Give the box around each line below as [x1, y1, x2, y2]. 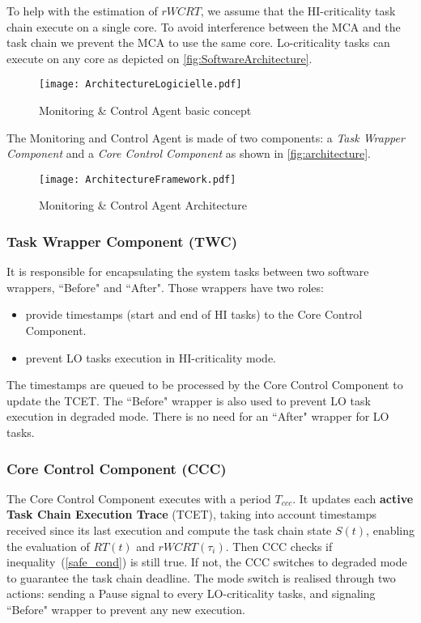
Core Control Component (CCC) [6, 458, 227, 478]
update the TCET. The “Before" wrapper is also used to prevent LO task [6, 392, 371, 409]
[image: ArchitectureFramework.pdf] [39, 173, 236, 185]
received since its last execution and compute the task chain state [6, 522, 332, 539]
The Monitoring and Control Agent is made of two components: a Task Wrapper [6, 129, 405, 146]
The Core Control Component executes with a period [6, 489, 271, 506]
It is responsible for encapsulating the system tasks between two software [6, 263, 369, 280]
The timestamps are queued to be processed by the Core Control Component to [6, 376, 403, 393]
